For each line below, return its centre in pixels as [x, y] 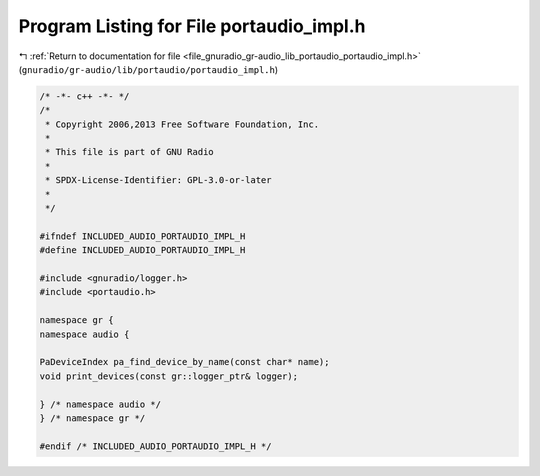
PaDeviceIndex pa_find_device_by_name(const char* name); [184, 362]
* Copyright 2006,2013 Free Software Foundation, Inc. [182, 124]
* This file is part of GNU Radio [129, 152]
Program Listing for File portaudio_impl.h [192, 26]
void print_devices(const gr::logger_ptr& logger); [169, 376]
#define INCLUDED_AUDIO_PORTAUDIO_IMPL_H [142, 250]
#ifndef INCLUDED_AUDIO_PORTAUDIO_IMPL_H [142, 236]
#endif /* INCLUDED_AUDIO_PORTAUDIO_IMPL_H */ [155, 446]
